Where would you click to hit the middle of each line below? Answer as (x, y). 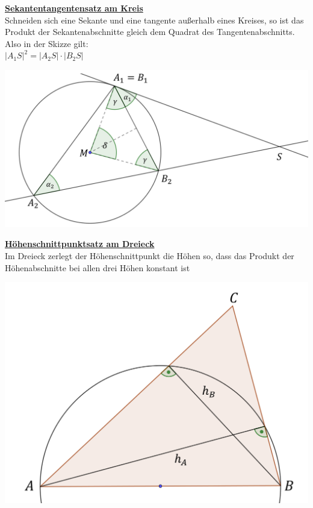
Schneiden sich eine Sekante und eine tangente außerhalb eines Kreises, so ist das (154, 20)
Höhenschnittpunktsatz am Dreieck (80, 244)
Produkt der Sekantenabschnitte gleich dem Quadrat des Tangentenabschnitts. (150, 32)
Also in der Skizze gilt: (47, 43)
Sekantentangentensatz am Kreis (74, 8)
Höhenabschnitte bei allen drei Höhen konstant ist (98, 267)
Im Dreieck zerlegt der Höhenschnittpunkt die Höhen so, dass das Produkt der (150, 256)
